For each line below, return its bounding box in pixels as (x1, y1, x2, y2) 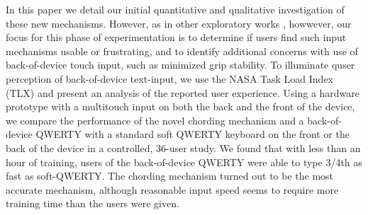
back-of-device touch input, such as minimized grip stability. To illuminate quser (6, 57, 355, 72)
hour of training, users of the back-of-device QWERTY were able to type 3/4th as (6, 154, 362, 169)
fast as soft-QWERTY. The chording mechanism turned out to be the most (6, 168, 334, 183)
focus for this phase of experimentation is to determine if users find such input (6, 30, 347, 45)
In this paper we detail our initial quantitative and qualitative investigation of (6, 2, 345, 16)
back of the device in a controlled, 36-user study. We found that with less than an (6, 140, 361, 155)
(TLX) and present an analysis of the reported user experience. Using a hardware (6, 85, 360, 100)
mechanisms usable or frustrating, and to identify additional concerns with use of (6, 43, 358, 58)
